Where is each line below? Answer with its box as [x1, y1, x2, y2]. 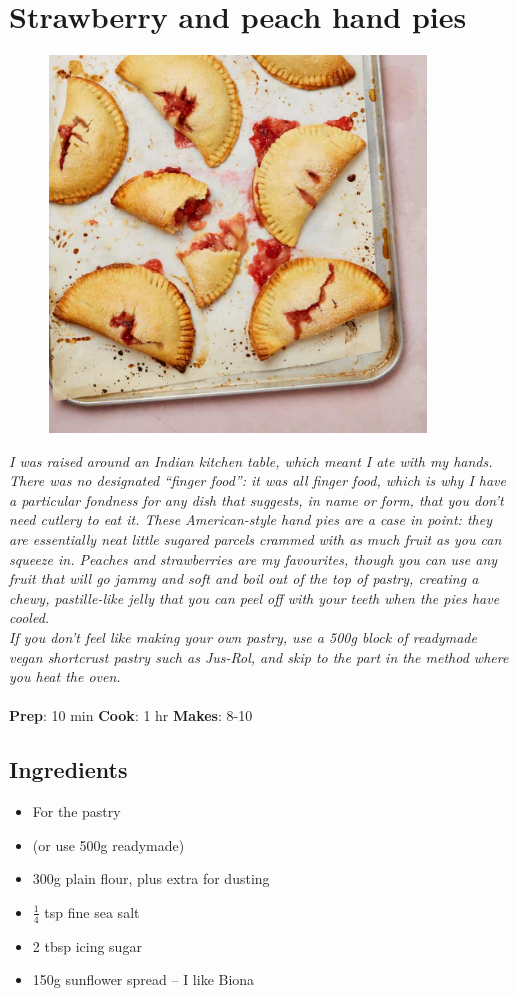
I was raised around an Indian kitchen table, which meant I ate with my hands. [9, 450, 493, 471]
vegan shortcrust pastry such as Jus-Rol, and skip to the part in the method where [9, 646, 509, 667]
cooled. [9, 607, 50, 628]
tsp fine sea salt [44, 901, 140, 922]
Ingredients [9, 754, 128, 785]
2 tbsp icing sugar [32, 935, 142, 956]
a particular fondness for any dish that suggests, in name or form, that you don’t [9, 489, 504, 510]
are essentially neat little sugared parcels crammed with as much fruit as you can [9, 529, 502, 550]
